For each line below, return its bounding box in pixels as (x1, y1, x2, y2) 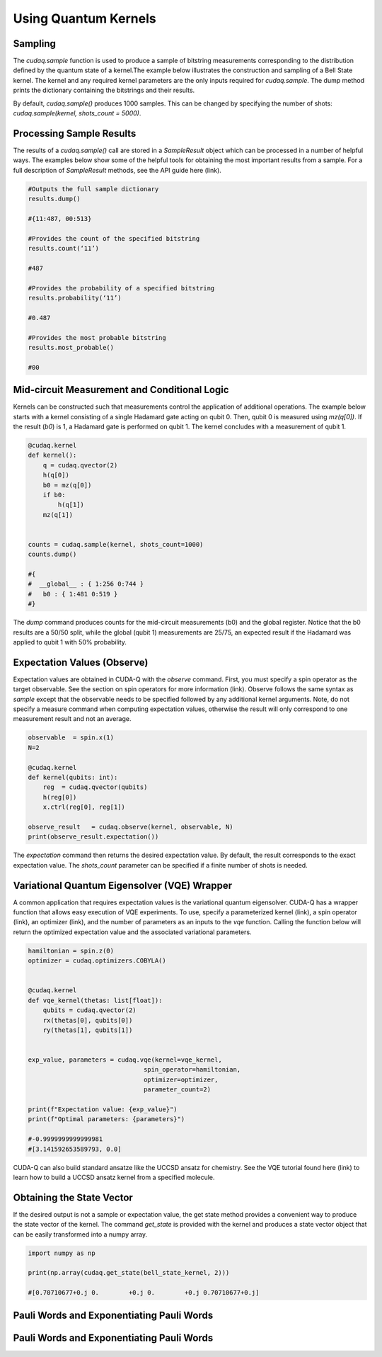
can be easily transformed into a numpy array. (13, 1230, 148, 1239)
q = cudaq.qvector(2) (42, 461, 118, 469)
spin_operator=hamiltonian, (143, 1066, 241, 1074)
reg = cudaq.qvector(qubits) (42, 783, 148, 791)
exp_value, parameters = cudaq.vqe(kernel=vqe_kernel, (28, 1056, 222, 1064)
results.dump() (28, 195, 81, 203)
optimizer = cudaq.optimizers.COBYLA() (28, 957, 166, 965)
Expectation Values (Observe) (13, 656, 149, 669)
